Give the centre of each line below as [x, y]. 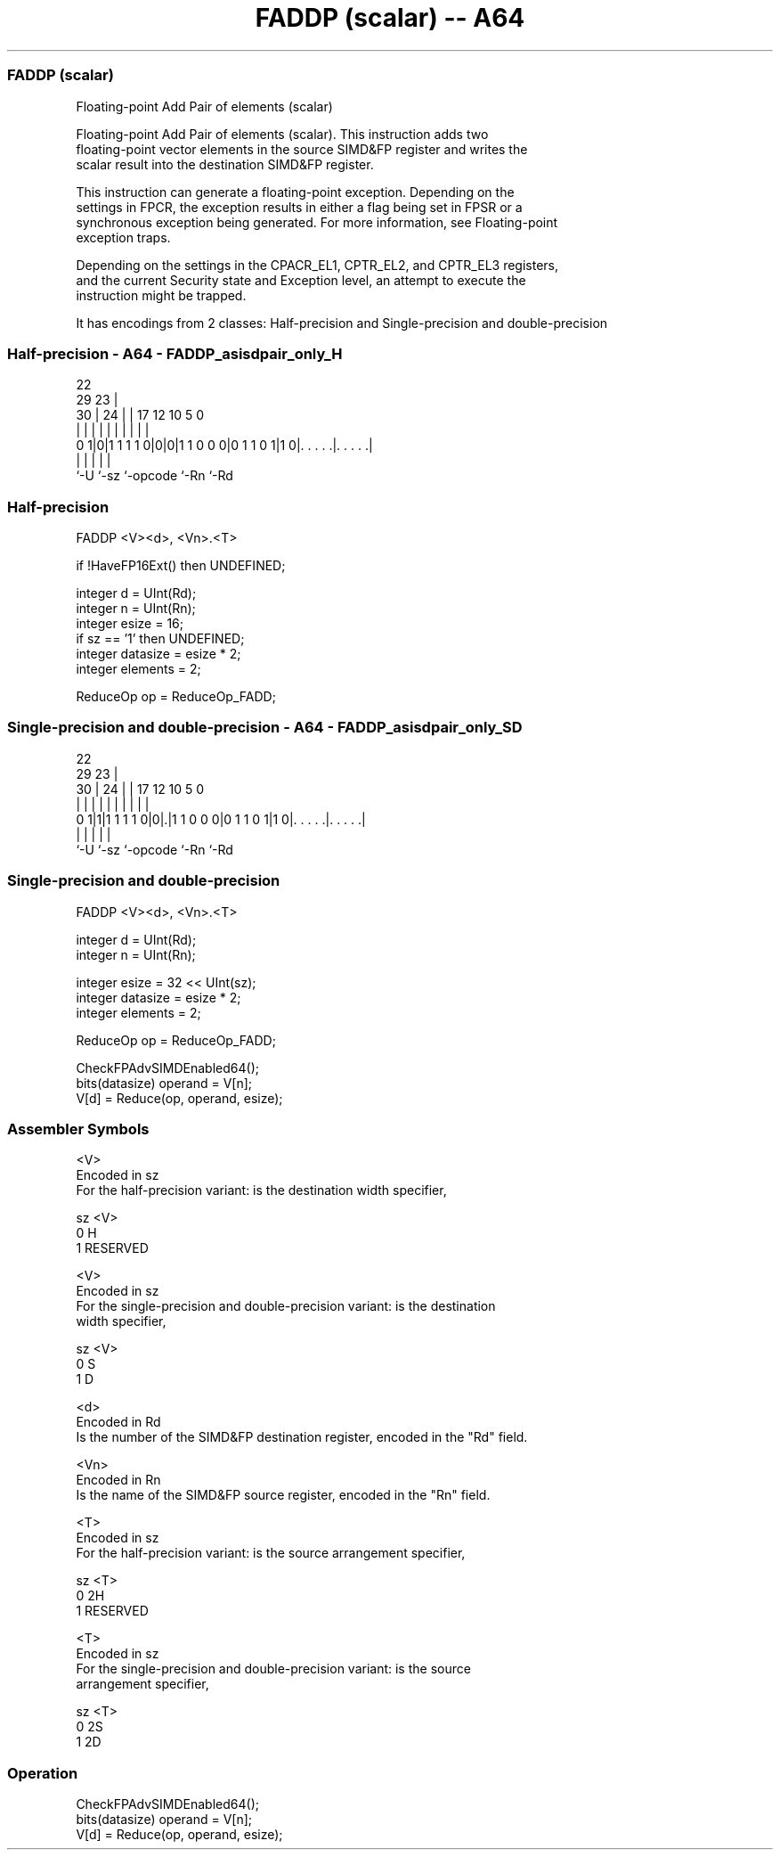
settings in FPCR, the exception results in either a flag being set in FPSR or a [299, 207]
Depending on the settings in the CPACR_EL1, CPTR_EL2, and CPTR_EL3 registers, [317, 265]
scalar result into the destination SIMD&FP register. [225, 164]
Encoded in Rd [118, 1422]
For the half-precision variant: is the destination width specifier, [261, 1190]
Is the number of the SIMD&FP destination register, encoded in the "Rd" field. [302, 1437]
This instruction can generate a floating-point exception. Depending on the [295, 192]
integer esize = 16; [130, 623]
